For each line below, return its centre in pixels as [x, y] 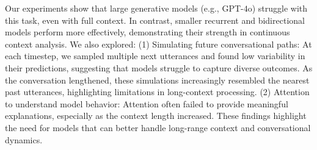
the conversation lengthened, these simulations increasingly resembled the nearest [157, 80]
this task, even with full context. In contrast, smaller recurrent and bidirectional [155, 20]
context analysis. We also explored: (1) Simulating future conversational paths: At [158, 44]
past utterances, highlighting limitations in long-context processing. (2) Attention [157, 92]
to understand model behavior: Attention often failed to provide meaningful [147, 103]
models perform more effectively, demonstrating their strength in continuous [148, 32]
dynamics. [24, 139]
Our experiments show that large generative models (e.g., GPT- [124, 8]
